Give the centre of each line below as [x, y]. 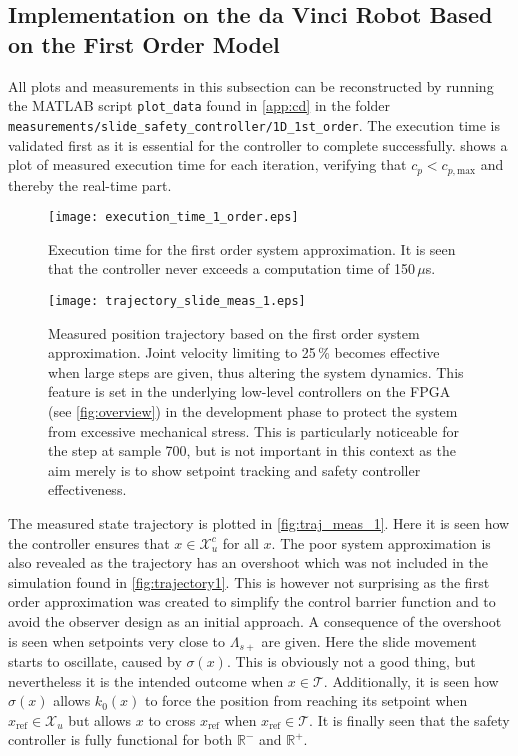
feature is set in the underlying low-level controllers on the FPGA [249, 391]
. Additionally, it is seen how [411, 680]
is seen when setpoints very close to [116, 640]
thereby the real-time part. [90, 184]
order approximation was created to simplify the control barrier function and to [252, 601]
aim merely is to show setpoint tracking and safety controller [234, 469]
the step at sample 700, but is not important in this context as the [252, 450]
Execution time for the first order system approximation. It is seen [252, 248]
